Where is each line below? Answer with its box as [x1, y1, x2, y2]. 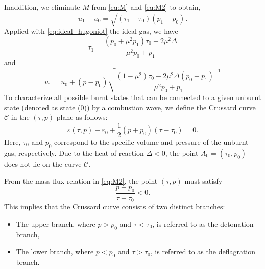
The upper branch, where [16, 218, 95, 229]
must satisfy [184, 176, 223, 186]
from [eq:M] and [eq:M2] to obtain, [91, 2, 201, 12]
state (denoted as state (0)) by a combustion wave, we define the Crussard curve [4, 102, 256, 112]
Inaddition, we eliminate [4, 2, 80, 12]
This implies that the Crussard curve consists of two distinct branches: [4, 201, 225, 212]
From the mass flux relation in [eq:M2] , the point [4, 176, 158, 186]
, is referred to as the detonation [152, 218, 254, 229]
